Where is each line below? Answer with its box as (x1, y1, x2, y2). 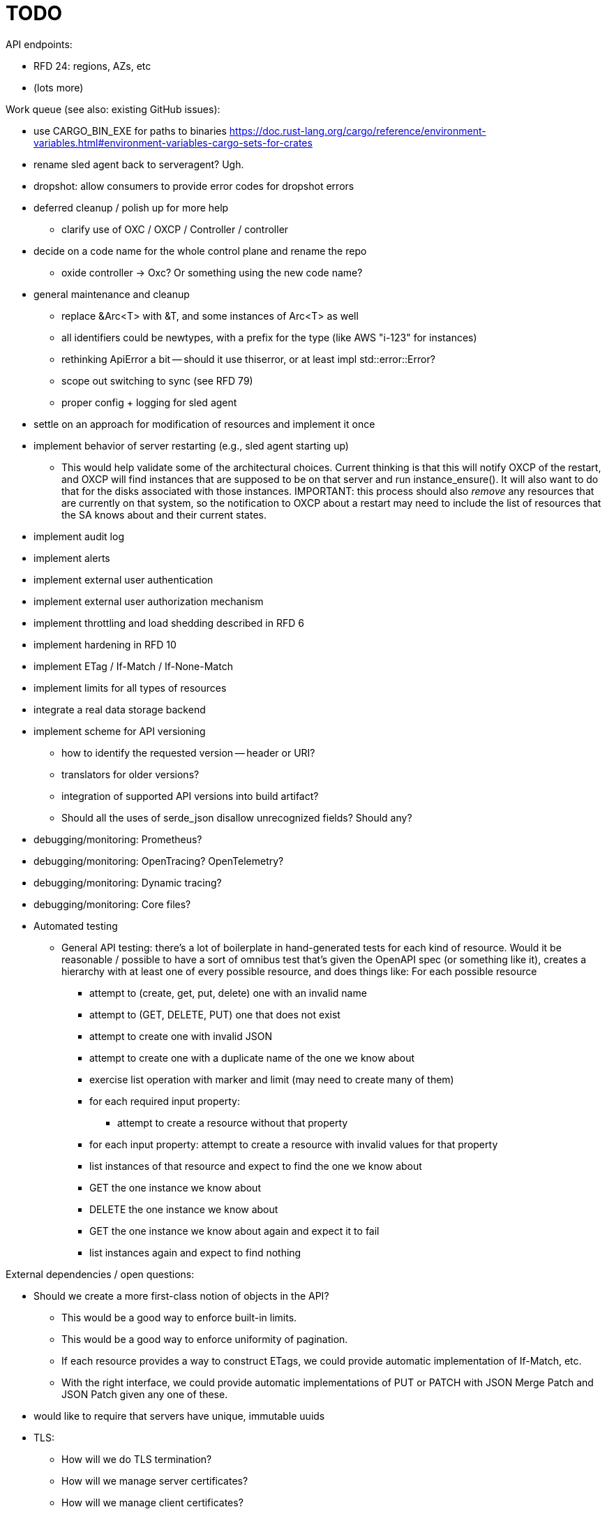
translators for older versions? (61, 768, 200, 780)
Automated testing (33, 919, 118, 932)
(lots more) (33, 81, 84, 94)
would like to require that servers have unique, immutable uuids (33, 1409, 325, 1422)
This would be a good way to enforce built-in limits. (61, 1311, 297, 1323)
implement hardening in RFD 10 (33, 638, 177, 651)
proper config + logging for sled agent (61, 396, 237, 408)
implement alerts (33, 551, 110, 564)
